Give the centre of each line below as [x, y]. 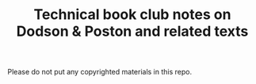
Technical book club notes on [132, 15]
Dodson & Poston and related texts [132, 31]
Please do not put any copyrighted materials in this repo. [99, 72]
